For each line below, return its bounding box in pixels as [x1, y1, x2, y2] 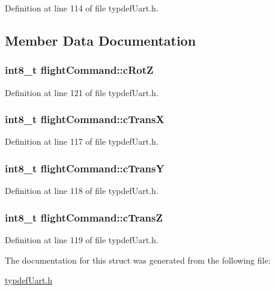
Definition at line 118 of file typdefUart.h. [5, 184, 159, 197]
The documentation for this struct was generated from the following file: [5, 253, 271, 266]
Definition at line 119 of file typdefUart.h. [5, 234, 159, 246]
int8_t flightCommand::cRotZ [5, 62, 154, 77]
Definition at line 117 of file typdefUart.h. [5, 135, 159, 148]
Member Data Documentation [5, 31, 196, 49]
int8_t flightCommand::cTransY [5, 160, 165, 175]
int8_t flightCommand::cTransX [5, 112, 165, 127]
